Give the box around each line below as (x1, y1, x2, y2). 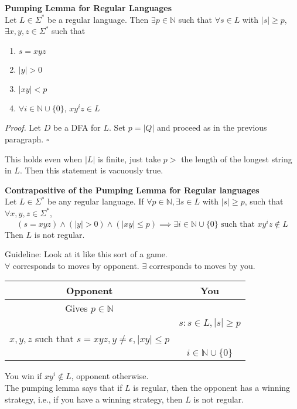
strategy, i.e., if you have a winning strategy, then (5, 393, 183, 405)
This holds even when (5, 152, 83, 165)
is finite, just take (98, 152, 161, 165)
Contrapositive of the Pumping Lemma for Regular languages (5, 183, 260, 196)
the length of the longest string (181, 152, 292, 165)
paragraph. (5, 132, 44, 145)
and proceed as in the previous (156, 121, 267, 134)
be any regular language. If (47, 195, 144, 207)
